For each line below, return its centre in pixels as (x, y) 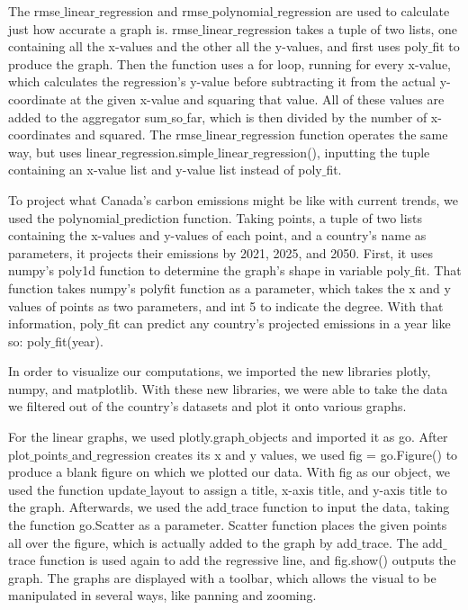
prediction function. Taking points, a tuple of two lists (273, 217)
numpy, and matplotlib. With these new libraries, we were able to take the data (228, 388)
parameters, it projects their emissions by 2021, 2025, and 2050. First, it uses (220, 252)
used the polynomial (64, 217)
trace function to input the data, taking (340, 507)
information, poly (56, 323)
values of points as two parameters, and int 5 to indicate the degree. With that (226, 305)
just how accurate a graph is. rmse (103, 28)
